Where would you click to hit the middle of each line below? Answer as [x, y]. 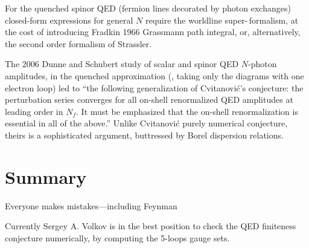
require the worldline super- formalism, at [222, 20]
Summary [46, 176]
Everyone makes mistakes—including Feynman [91, 205]
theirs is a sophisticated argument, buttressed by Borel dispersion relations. [144, 135]
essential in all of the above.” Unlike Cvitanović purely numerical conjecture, [146, 123]
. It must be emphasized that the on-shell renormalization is [187, 111]
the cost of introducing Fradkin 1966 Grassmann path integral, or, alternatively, [153, 32]
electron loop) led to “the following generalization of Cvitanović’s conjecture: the [154, 87]
